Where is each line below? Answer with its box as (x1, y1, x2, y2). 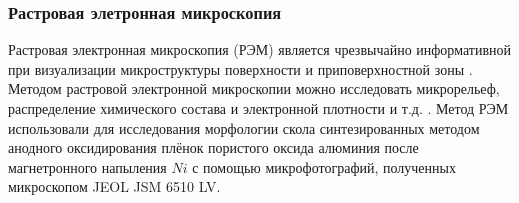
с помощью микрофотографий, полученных (192, 156, 456, 177)
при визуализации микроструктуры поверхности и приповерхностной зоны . (8, 58, 473, 79)
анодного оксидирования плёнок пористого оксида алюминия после (8, 137, 419, 158)
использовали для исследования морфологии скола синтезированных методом (8, 117, 480, 138)
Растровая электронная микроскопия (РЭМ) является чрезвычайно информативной (8, 39, 511, 60)
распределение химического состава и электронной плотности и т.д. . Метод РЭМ (8, 98, 509, 118)
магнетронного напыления (8, 156, 167, 177)
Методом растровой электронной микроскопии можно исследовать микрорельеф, (8, 78, 500, 99)
